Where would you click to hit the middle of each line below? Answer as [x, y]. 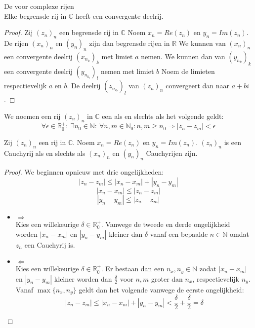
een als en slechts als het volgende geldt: [163, 116]
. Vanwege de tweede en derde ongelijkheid [166, 224]
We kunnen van [202, 43]
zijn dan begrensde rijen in [129, 43]
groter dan [167, 278]
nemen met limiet [127, 71]
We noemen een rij [32, 116]
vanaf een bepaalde [179, 234]
